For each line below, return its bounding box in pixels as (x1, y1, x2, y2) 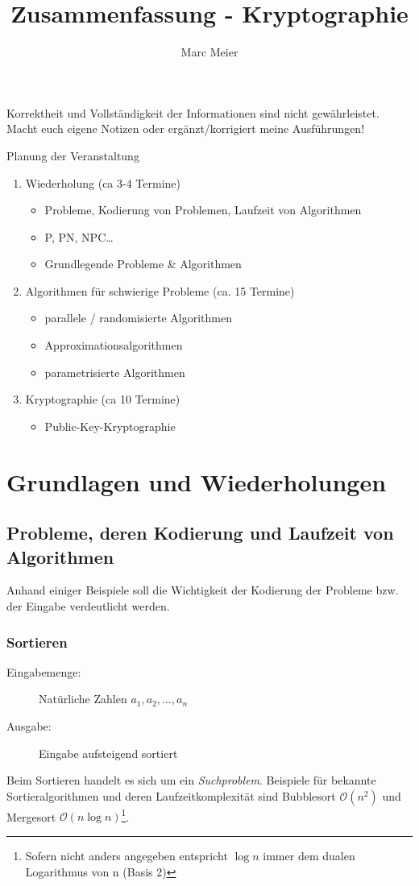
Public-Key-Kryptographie (44, 417, 176, 434)
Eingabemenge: (6, 663, 81, 680)
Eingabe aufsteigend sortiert (39, 744, 178, 761)
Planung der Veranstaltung (6, 147, 139, 164)
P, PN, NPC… (44, 228, 114, 245)
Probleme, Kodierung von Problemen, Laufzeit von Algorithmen (44, 201, 362, 218)
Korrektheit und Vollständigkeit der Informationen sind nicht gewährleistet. (6, 104, 380, 121)
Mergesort (6, 808, 56, 825)
